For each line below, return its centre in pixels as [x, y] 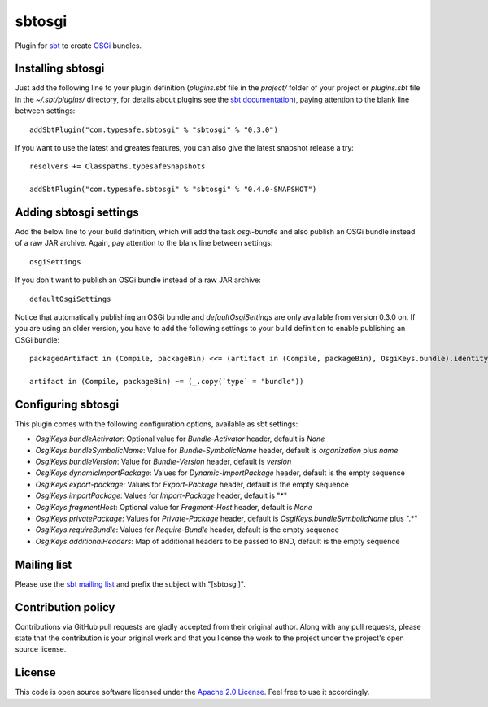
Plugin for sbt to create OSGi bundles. [78, 46]
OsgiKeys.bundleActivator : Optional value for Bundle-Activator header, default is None [180, 439]
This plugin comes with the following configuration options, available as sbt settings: [157, 424]
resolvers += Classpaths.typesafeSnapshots [118, 166]
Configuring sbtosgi [67, 404]
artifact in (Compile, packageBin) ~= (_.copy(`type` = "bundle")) [167, 381]
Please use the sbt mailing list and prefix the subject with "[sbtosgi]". [130, 584]
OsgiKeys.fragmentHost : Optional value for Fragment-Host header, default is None [174, 507]
